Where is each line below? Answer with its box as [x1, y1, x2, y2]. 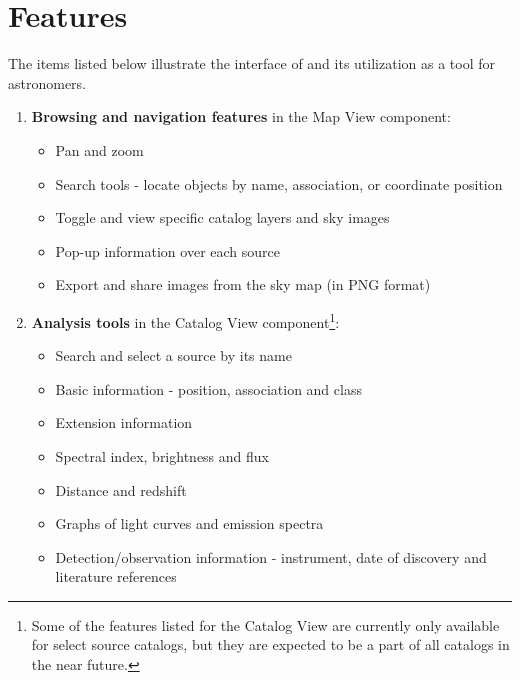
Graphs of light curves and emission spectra [55, 513, 324, 534]
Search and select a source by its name [55, 345, 292, 366]
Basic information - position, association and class [55, 378, 362, 399]
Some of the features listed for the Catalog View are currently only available [31, 614, 500, 635]
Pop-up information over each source [55, 240, 280, 261]
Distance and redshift [55, 479, 187, 500]
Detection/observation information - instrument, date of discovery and [55, 546, 487, 567]
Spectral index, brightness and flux [55, 445, 269, 466]
